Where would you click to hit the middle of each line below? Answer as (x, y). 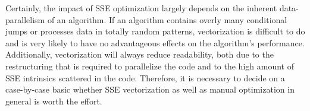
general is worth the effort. (54, 101)
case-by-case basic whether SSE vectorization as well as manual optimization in (150, 89)
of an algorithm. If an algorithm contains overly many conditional (167, 19)
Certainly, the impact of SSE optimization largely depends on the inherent (141, 8)
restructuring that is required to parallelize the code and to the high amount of (150, 66)
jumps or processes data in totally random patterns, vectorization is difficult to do (155, 31)
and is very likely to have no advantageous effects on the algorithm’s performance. (155, 42)
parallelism (25, 19)
